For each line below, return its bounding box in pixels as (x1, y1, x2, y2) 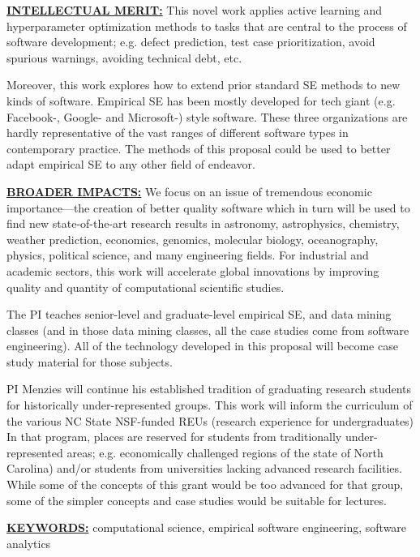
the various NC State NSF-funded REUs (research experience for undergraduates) (6, 412, 414, 429)
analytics (6, 534, 51, 551)
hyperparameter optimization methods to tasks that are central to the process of (6, 17, 407, 34)
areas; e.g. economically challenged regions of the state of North (66, 443, 384, 461)
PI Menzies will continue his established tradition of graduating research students (6, 380, 412, 397)
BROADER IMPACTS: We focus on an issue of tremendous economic (6, 182, 372, 199)
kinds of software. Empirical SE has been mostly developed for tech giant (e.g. (6, 92, 396, 109)
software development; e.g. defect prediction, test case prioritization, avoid (6, 33, 375, 50)
